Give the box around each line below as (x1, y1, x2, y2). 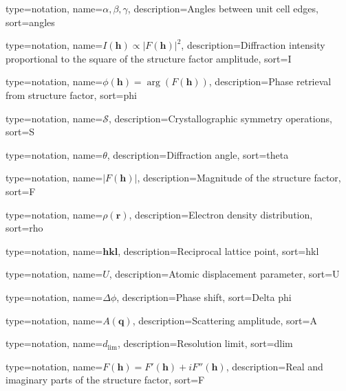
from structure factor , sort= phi (6, 87, 137, 102)
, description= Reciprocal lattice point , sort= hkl (118, 243, 319, 258)
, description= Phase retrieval (208, 74, 332, 89)
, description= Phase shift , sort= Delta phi (116, 289, 292, 304)
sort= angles (6, 14, 55, 29)
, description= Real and (226, 359, 323, 373)
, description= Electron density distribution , (129, 207, 313, 221)
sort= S (6, 124, 35, 139)
